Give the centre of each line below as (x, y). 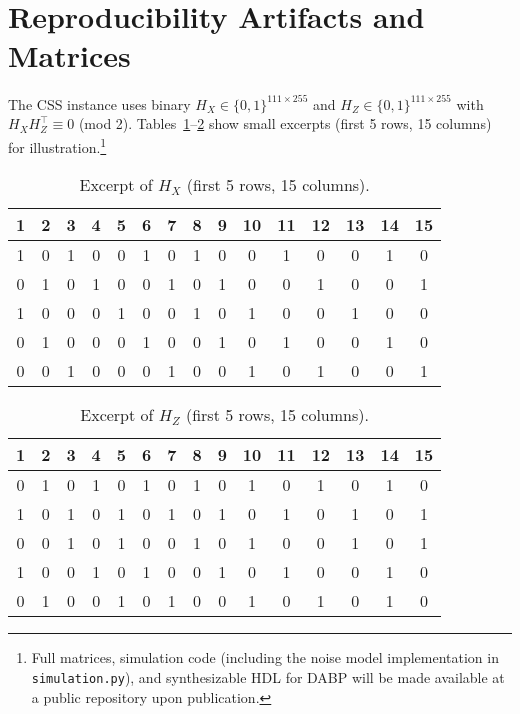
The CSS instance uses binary (99, 103)
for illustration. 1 (57, 145)
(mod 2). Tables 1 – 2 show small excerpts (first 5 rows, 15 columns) (285, 123)
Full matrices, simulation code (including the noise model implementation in (265, 657)
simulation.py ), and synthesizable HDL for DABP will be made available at (268, 676)
